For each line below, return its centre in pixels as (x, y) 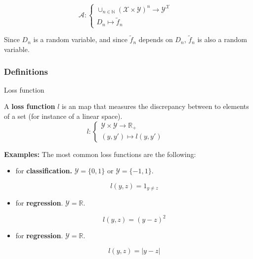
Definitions (26, 71)
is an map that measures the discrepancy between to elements (155, 106)
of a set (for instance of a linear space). (63, 116)
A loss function (30, 106)
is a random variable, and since (80, 39)
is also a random (222, 39)
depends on (156, 39)
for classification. (44, 171)
